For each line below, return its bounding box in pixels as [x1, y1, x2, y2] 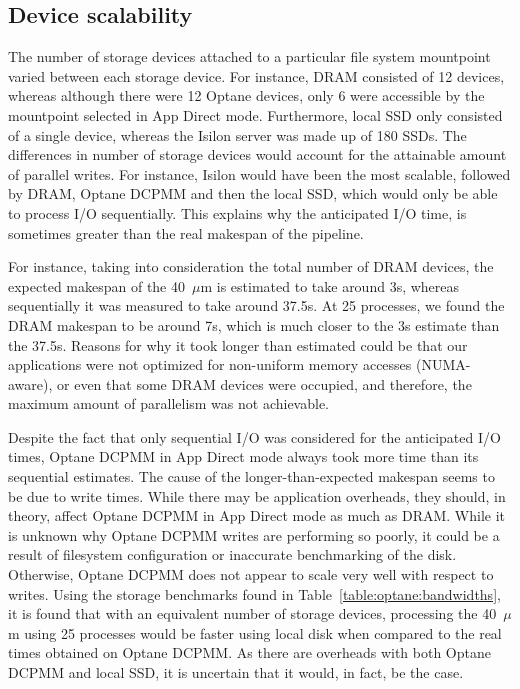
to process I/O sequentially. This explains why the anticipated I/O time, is [8, 202, 467, 223]
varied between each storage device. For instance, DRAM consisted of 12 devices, [8, 65, 505, 86]
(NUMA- [415, 354, 471, 375]
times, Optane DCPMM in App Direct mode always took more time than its [8, 446, 479, 467]
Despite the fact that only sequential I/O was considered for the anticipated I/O [8, 426, 501, 447]
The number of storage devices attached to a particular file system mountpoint [8, 46, 491, 67]
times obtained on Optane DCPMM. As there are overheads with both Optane [8, 642, 491, 663]
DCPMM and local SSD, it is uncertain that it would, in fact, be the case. [8, 662, 464, 683]
